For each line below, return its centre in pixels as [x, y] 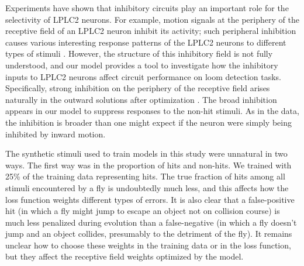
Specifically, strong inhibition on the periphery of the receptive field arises [138, 88]
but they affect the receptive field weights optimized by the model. [125, 256]
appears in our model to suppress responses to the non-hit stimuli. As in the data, [152, 111]
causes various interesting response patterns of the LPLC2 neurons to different [146, 42]
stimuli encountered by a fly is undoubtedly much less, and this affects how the [147, 187]
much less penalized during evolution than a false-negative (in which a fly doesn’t [151, 222]
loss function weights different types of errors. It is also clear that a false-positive [150, 199]
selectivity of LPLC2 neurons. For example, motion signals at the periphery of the [152, 19]
